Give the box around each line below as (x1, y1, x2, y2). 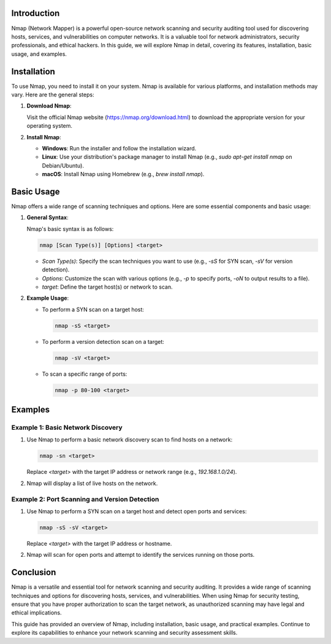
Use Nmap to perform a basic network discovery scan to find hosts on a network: (26, 436, 233, 443)
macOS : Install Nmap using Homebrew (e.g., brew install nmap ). (42, 171, 205, 178)
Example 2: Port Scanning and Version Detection (11, 495, 159, 503)
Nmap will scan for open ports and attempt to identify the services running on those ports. (26, 551, 255, 559)
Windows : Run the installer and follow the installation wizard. (42, 144, 197, 152)
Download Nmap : (26, 102, 72, 110)
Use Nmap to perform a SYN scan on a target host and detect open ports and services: (26, 507, 247, 515)
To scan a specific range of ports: (42, 370, 127, 378)
